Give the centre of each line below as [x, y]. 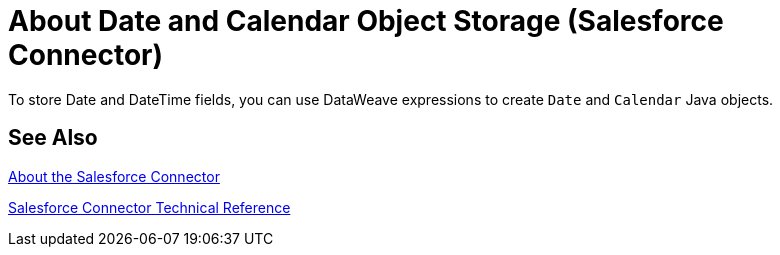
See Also [53, 138]
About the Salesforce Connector [114, 176]
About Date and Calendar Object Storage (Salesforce [366, 21]
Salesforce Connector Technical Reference [149, 207]
